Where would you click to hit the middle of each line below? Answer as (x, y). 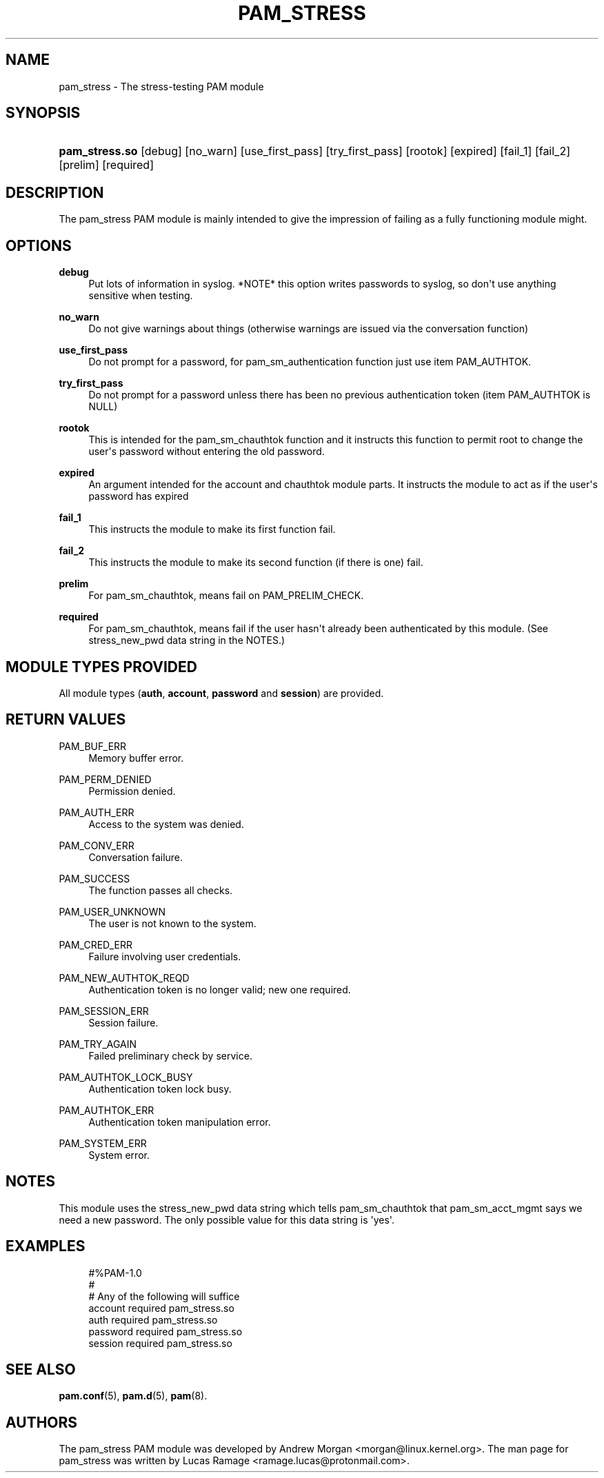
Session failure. (123, 1022)
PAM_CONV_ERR (97, 845)
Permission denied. (132, 791)
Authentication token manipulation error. (180, 1122)
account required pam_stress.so (161, 1308)
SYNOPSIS (43, 113)
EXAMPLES (46, 1246)
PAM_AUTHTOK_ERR (107, 1110)
